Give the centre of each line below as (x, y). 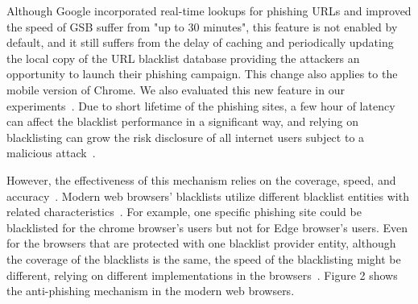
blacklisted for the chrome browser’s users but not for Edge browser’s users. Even (207, 227)
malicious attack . (51, 153)
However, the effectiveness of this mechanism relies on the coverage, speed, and (201, 179)
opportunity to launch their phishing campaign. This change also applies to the (202, 74)
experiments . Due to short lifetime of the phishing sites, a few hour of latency (201, 105)
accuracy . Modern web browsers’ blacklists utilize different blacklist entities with (208, 196)
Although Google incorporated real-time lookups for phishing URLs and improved (209, 10)
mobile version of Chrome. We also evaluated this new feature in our (176, 89)
